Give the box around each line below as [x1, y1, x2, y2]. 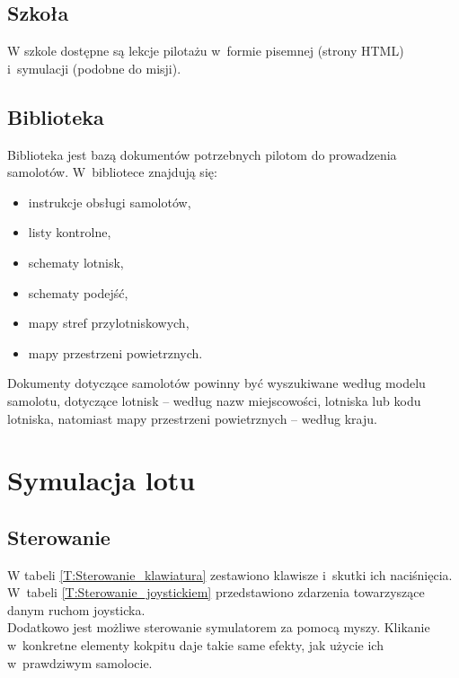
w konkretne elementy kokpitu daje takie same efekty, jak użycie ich [7, 636, 384, 655]
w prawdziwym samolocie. [7, 653, 153, 672]
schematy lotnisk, [28, 252, 124, 271]
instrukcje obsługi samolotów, [28, 192, 191, 211]
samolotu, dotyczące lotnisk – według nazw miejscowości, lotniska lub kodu [7, 391, 421, 409]
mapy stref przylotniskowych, [28, 313, 190, 332]
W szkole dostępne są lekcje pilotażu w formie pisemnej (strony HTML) [7, 41, 404, 60]
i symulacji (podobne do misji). [7, 58, 181, 77]
